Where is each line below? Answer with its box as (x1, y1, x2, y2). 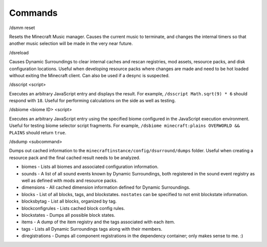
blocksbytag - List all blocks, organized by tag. (21, 198, 117, 205)
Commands (9, 7, 58, 18)
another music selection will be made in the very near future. (9, 41, 133, 46)
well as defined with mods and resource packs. (21, 177, 118, 183)
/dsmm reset (9, 25, 35, 31)
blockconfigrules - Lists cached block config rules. (21, 205, 126, 211)
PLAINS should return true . (9, 129, 67, 135)
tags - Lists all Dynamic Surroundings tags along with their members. (21, 226, 163, 232)
